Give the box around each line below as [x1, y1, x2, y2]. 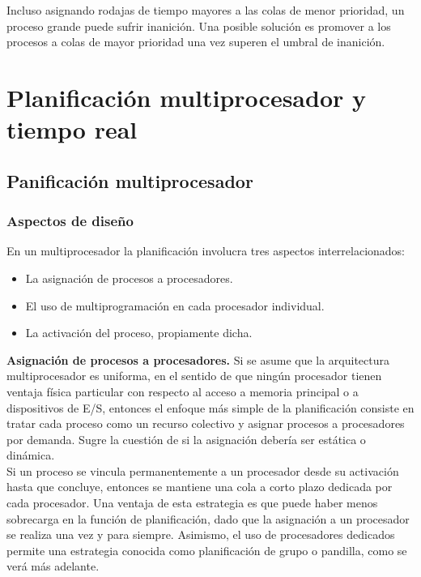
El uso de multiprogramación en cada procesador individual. [25, 297, 325, 314]
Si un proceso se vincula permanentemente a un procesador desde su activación [6, 462, 399, 479]
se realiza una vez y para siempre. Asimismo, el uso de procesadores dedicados [6, 526, 395, 543]
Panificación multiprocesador [6, 168, 253, 193]
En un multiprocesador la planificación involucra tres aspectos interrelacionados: [6, 242, 406, 259]
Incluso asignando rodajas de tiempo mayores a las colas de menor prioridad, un [6, 2, 405, 18]
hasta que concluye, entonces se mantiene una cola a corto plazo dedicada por [6, 478, 393, 495]
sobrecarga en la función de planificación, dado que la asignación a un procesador [6, 510, 410, 527]
